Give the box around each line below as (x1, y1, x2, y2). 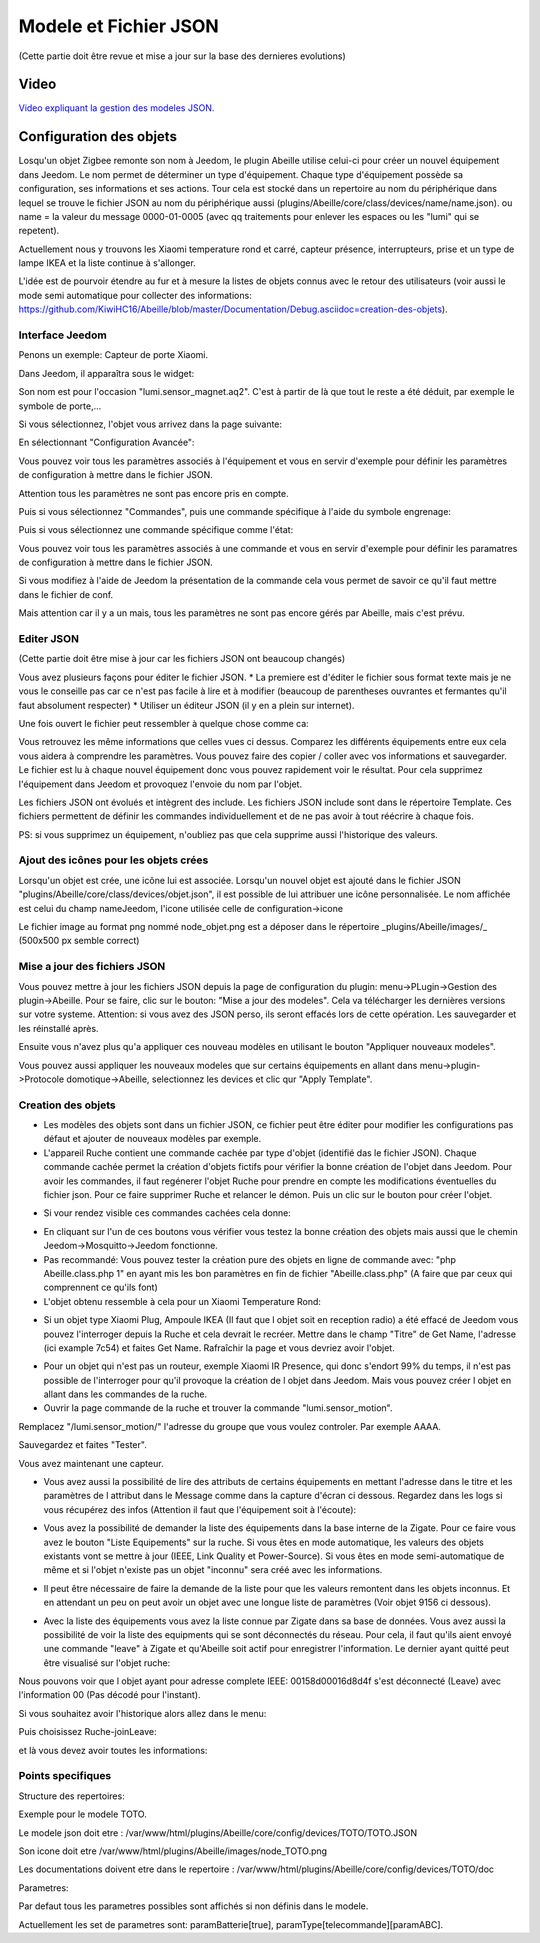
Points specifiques (18, 1769, 112, 1783)
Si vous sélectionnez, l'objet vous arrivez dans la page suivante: (18, 418, 283, 430)
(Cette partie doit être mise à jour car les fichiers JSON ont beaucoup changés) (18, 653, 345, 665)
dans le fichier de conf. (18, 588, 114, 600)
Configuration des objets (18, 128, 177, 145)
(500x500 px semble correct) (18, 935, 140, 947)
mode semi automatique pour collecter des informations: (18, 289, 252, 301)
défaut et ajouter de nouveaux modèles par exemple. (43, 1133, 262, 1145)
